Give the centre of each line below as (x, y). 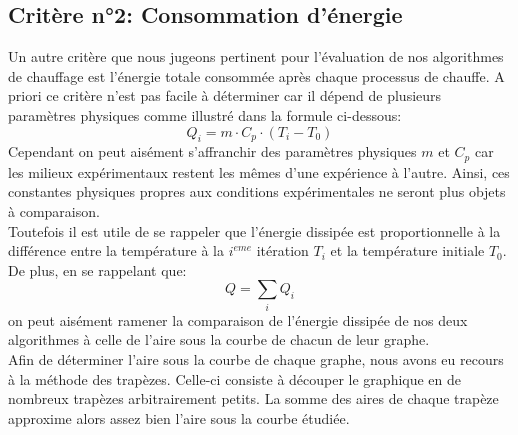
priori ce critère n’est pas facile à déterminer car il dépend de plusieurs (225, 95)
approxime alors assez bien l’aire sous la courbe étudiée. (179, 417)
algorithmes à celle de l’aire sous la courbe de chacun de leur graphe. (219, 339)
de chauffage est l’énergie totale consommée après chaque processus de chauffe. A (256, 75)
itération (282, 250)
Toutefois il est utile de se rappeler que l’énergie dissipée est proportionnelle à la (254, 230)
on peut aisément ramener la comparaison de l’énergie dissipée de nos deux (238, 319)
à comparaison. (54, 211)
